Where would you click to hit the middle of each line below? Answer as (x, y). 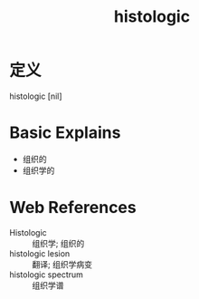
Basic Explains (65, 133)
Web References (73, 208)
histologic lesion (40, 253)
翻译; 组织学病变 (62, 264)
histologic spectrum (47, 275)
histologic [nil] (36, 96)
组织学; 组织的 (58, 243)
